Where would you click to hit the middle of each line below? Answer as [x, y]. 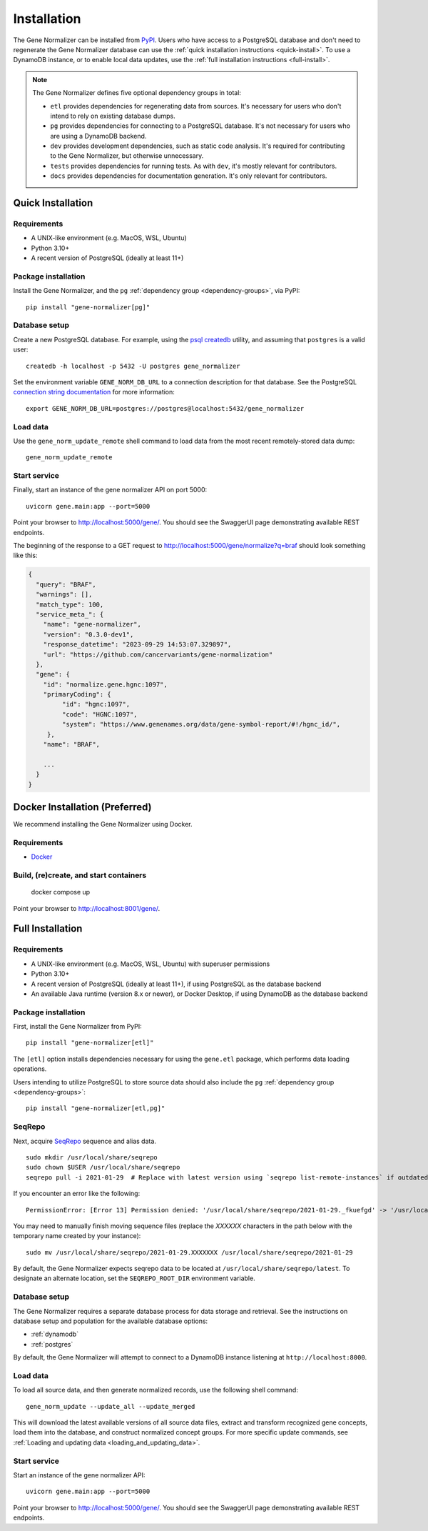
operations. [30, 1069]
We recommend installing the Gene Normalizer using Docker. [103, 824]
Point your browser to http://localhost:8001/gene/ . [87, 908]
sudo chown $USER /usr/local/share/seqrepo [103, 1167]
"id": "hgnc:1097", [96, 704]
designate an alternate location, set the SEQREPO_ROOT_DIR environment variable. [134, 1278]
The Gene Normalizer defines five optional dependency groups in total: [137, 93]
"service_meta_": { [70, 614]
